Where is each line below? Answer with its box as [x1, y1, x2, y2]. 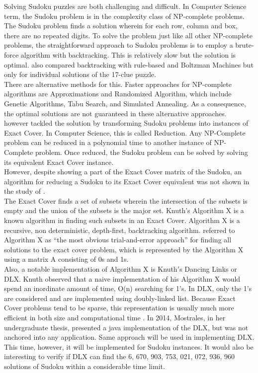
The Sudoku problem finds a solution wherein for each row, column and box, [4, 20, 238, 31]
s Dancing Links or [179, 264, 237, 274]
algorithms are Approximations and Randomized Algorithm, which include [4, 88, 232, 99]
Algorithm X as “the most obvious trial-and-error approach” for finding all [4, 234, 232, 245]
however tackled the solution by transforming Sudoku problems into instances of [4, 118, 249, 128]
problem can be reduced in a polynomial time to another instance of [4, 137, 212, 148]
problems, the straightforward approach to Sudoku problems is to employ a [4, 40, 233, 50]
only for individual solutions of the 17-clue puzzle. [4, 69, 156, 79]
